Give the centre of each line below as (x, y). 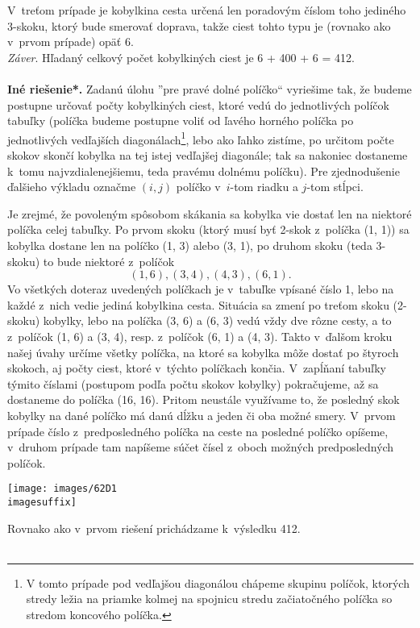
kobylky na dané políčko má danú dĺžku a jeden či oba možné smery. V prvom (202, 415)
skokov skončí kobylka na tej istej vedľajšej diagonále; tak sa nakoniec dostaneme (208, 155)
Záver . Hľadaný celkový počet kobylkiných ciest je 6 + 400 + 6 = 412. (181, 57)
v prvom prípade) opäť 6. (71, 42)
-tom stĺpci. (335, 187)
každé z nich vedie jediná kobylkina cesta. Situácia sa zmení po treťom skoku (198, 304)
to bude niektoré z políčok (109, 261)
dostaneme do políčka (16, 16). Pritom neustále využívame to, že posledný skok (204, 399)
